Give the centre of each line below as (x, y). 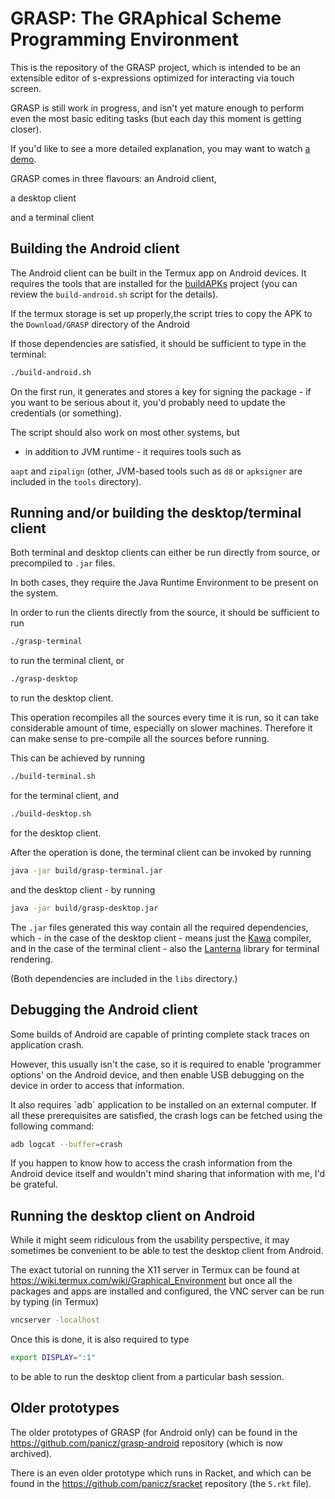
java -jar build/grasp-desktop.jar (84, 908)
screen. (26, 88)
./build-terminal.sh (53, 777)
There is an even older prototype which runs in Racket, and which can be (161, 1473)
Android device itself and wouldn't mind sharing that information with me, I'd (168, 1174)
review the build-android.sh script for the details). (114, 294)
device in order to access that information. (97, 1085)
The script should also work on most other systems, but (125, 432)
